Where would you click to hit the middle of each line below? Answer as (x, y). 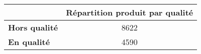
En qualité (29, 42)
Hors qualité (33, 27)
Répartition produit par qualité (130, 12)
